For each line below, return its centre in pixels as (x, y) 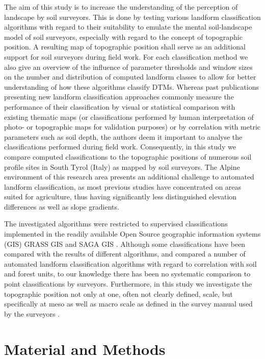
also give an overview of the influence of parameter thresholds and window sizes (128, 67)
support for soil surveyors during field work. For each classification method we (126, 56)
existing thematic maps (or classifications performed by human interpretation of (129, 117)
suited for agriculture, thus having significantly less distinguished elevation (121, 197)
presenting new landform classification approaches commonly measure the (119, 97)
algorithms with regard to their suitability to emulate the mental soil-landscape (128, 27)
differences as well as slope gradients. (62, 206)
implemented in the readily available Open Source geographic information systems (132, 234)
